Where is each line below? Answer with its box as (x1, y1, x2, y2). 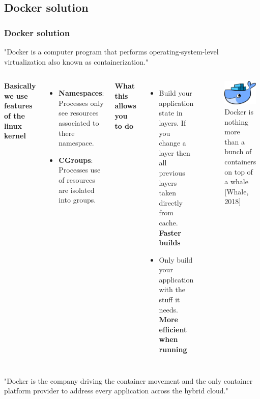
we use (4, 90, 28, 101)
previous (159, 167, 185, 178)
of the (4, 110, 25, 121)
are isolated (59, 184, 95, 195)
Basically (4, 80, 36, 91)
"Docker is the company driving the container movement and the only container (4, 375, 253, 386)
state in (159, 107, 183, 118)
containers (224, 156, 256, 167)
